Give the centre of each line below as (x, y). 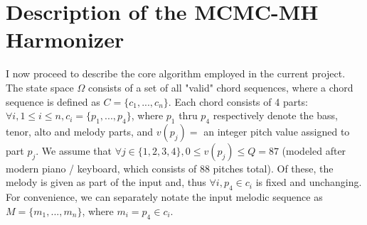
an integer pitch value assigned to (277, 131)
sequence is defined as (53, 101)
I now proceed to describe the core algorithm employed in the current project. (176, 73)
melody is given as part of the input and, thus (106, 182)
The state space (40, 87)
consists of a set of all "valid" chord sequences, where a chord (220, 87)
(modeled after (314, 150)
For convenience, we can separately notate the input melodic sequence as (164, 197)
